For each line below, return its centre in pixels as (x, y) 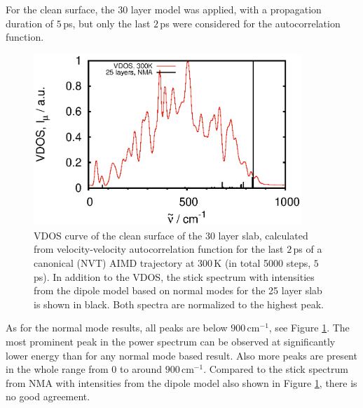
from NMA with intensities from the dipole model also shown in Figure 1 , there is (181, 382)
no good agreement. (48, 396)
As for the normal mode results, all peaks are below (117, 328)
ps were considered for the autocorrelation (250, 23)
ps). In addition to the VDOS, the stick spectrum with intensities (174, 276)
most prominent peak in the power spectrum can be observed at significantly (171, 341)
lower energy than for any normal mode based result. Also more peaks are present (181, 355)
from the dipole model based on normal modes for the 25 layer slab (178, 290)
